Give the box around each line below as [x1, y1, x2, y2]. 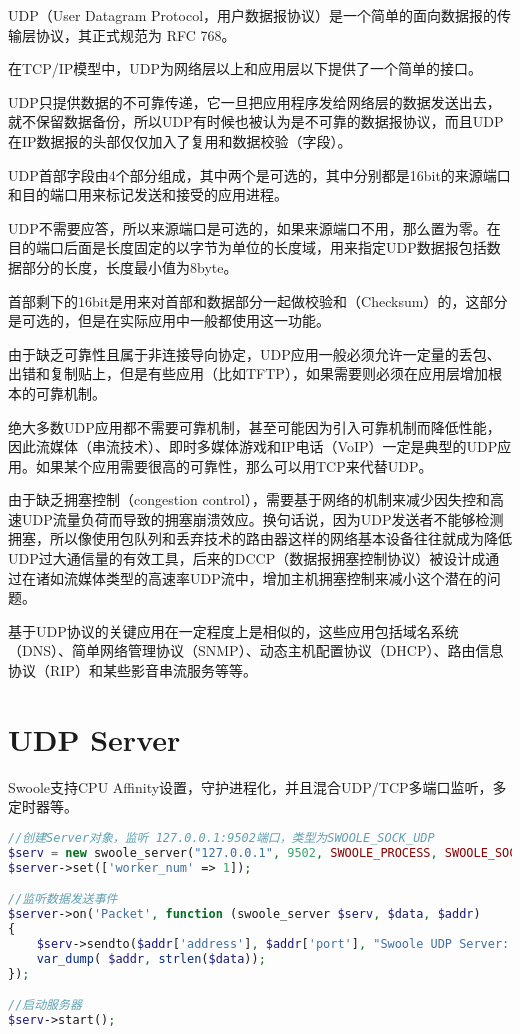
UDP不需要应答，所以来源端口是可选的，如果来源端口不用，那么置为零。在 [8, 217, 501, 238]
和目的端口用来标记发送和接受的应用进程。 [8, 184, 288, 205]
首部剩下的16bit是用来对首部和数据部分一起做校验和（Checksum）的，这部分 [8, 290, 508, 311]
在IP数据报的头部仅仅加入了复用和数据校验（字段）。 [8, 130, 352, 151]
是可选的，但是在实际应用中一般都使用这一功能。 [8, 310, 330, 331]
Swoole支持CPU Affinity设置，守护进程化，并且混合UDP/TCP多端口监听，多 [8, 776, 507, 797]
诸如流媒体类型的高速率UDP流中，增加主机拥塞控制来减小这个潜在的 [35, 567, 487, 588]
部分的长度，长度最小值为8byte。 [21, 256, 238, 277]
